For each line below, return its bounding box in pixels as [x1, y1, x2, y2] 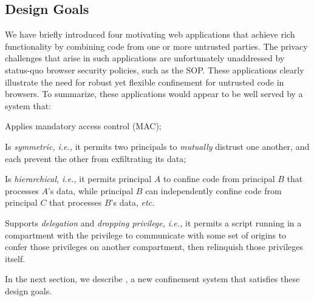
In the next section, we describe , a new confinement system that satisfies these [5, 272, 300, 285]
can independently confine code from [145, 184, 282, 197]
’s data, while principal [48, 184, 134, 197]
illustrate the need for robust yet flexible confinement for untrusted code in [5, 75, 284, 88]
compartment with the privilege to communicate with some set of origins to [5, 228, 287, 241]
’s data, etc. [111, 196, 155, 209]
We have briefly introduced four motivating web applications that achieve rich [5, 28, 295, 41]
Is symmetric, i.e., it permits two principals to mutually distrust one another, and [5, 140, 310, 152]
